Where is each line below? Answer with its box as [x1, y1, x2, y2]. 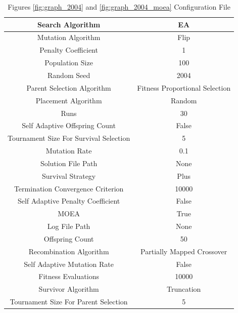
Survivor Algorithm [38, 284, 99, 294]
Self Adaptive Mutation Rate [24, 258, 114, 269]
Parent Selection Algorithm [26, 82, 111, 93]
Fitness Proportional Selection [137, 82, 231, 93]
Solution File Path [40, 158, 98, 168]
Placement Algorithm [35, 95, 102, 105]
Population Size [44, 57, 93, 68]
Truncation [167, 284, 201, 294]
